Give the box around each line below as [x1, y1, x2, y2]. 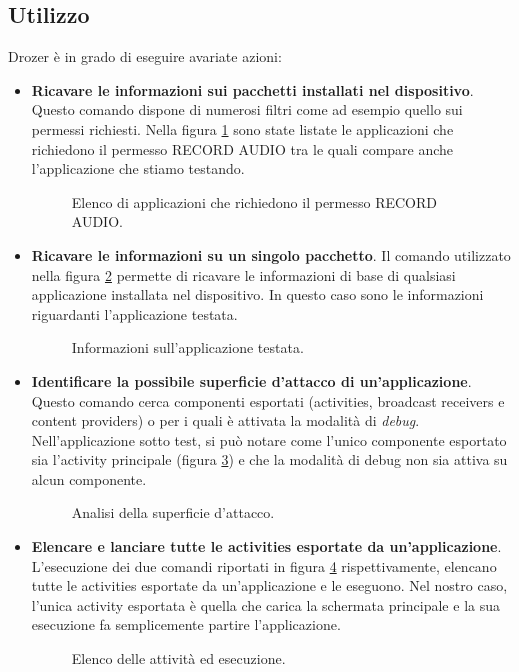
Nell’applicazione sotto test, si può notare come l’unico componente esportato [31, 429, 507, 450]
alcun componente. [31, 468, 147, 489]
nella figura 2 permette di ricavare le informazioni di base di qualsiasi [31, 264, 456, 285]
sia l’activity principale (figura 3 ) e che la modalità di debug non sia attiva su [31, 449, 508, 470]
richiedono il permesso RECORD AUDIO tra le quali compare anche [31, 138, 454, 159]
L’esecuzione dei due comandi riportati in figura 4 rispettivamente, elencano [31, 555, 497, 576]
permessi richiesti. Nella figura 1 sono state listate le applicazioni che [31, 118, 454, 139]
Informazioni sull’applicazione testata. [71, 337, 304, 358]
